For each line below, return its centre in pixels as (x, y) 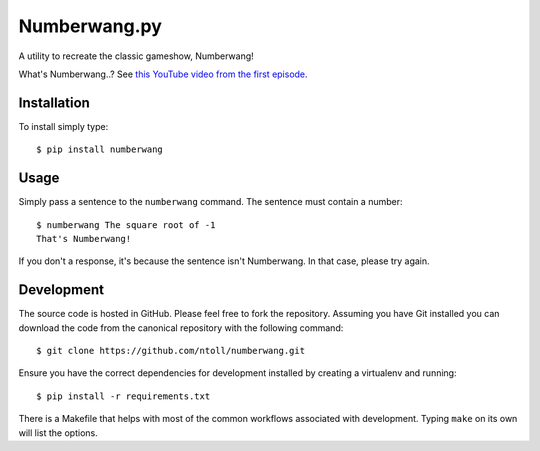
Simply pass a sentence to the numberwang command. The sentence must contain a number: (211, 202)
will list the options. (58, 432)
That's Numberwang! (84, 238)
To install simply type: (63, 126)
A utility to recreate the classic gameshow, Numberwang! (136, 56)
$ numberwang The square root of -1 (126, 224)
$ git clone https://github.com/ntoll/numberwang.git (170, 350)
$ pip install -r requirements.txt (123, 396)
